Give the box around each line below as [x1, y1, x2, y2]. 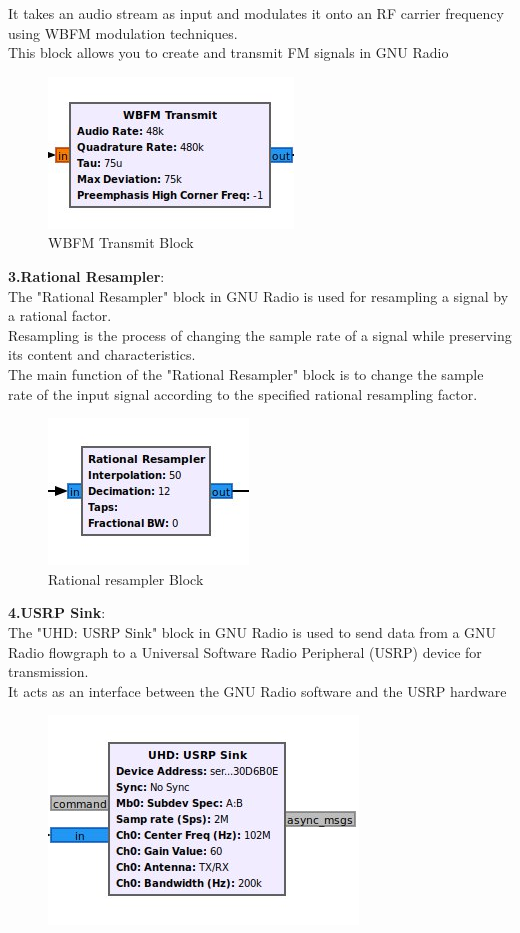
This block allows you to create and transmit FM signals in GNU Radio [8, 42, 449, 63]
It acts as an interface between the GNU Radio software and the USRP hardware [8, 680, 507, 701]
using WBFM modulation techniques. [8, 22, 238, 43]
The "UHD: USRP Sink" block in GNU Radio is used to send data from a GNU [8, 621, 497, 642]
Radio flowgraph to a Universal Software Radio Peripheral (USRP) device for [8, 641, 482, 662]
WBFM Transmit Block [48, 232, 194, 253]
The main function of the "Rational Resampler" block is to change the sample [8, 363, 484, 384]
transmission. [8, 661, 89, 682]
